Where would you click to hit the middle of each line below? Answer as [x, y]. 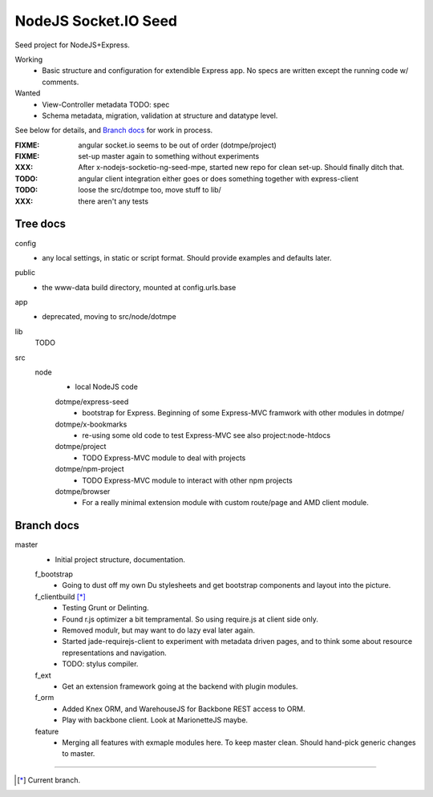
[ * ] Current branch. [49, 780]
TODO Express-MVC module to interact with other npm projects [187, 480]
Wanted [28, 93]
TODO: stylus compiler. [100, 664]
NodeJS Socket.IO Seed [96, 21]
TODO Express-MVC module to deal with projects [164, 458]
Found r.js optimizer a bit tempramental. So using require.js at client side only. [190, 619]
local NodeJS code [106, 387]
